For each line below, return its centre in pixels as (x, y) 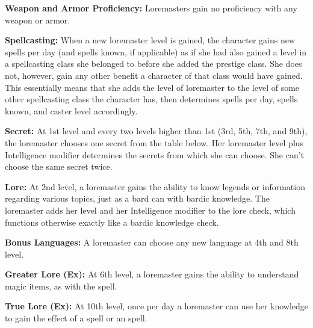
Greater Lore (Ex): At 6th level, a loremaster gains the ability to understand (152, 274)
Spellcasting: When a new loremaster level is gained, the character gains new (150, 40)
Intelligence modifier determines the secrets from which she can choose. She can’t (155, 154)
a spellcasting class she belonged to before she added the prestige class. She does (153, 63)
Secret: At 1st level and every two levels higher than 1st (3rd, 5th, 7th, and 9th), (156, 131)
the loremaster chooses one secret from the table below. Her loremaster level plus (154, 142)
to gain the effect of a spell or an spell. (76, 318)
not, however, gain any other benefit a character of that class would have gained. (154, 75)
